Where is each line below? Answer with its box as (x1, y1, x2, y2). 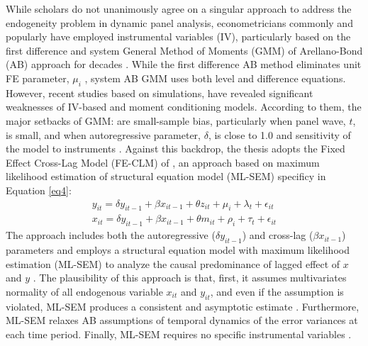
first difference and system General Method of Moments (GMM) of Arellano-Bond (6, 43, 363, 57)
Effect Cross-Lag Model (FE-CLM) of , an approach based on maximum (6, 155, 320, 169)
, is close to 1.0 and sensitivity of (208, 127, 351, 142)
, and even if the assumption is (210, 284, 344, 298)
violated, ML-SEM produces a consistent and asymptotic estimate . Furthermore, (6, 298, 359, 313)
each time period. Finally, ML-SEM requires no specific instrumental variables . (6, 326, 352, 341)
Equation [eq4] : (6, 182, 72, 197)
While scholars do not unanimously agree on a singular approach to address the (6, 1, 352, 16)
